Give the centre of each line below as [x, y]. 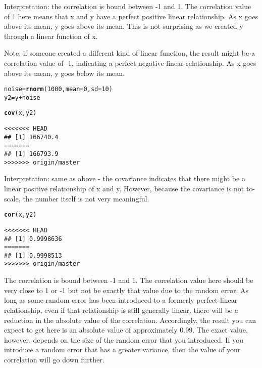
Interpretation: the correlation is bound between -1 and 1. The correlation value [128, 6]
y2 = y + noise [22, 97]
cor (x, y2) [20, 215]
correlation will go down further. [54, 359]
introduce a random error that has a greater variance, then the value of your [122, 350]
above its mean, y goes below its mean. [64, 73]
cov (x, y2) [20, 113]
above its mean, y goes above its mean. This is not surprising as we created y [124, 26]
